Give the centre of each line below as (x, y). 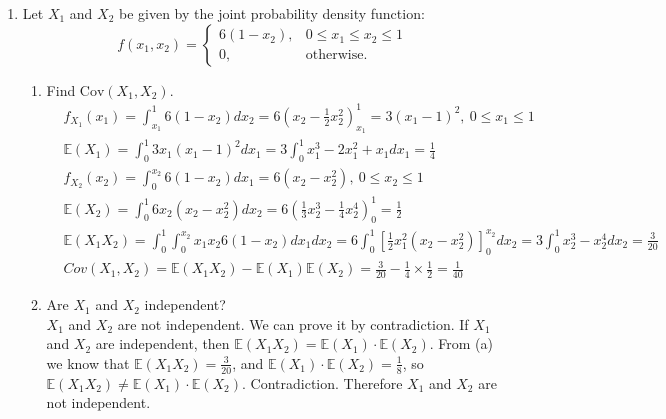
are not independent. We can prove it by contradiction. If (293, 323)
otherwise (334, 55)
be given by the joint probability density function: (272, 13)
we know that (88, 362)
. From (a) (461, 343)
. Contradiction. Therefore (322, 382)
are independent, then (162, 343)
